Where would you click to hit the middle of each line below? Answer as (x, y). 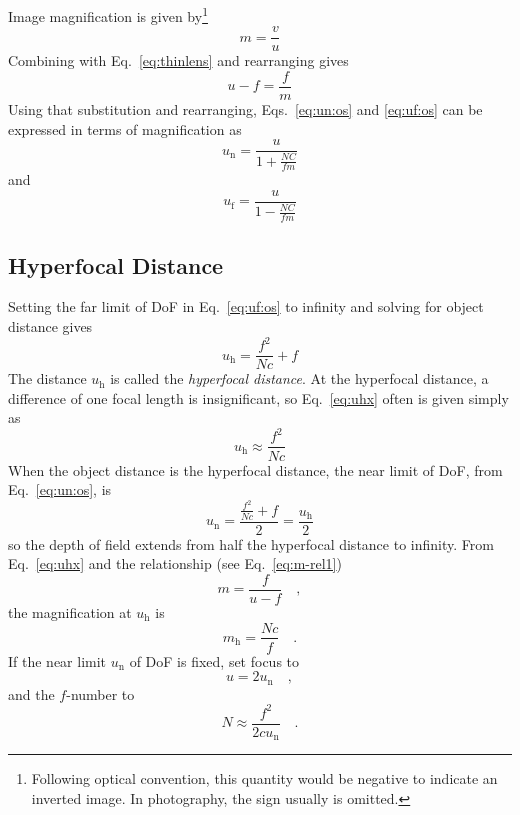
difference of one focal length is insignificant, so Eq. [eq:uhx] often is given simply (258, 397)
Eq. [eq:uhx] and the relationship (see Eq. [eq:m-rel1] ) (175, 563)
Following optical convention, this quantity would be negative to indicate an (264, 778)
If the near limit (57, 660)
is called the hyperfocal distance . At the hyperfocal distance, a (299, 378)
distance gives (50, 326)
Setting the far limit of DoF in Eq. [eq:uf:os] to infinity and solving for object (246, 306)
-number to (100, 693)
